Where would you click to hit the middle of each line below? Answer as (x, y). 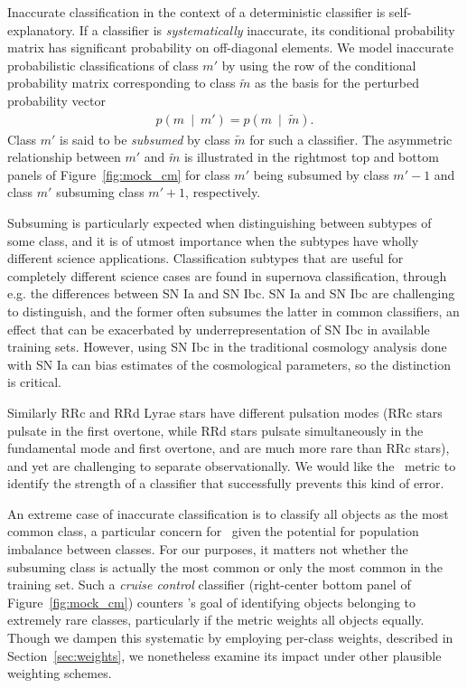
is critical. (35, 382)
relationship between (64, 157)
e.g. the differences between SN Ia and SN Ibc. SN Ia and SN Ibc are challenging (231, 293)
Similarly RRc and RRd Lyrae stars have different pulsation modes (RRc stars (225, 412)
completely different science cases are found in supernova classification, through (227, 275)
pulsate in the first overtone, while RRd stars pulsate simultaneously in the (215, 430)
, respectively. (223, 192)
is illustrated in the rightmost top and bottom (311, 157)
